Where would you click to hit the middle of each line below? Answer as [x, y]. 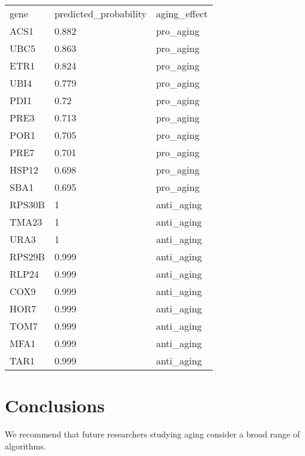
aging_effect [182, 13]
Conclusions [55, 405]
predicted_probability [100, 13]
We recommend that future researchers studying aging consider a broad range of [152, 434]
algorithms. [25, 446]
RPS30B [27, 204]
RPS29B [27, 256]
